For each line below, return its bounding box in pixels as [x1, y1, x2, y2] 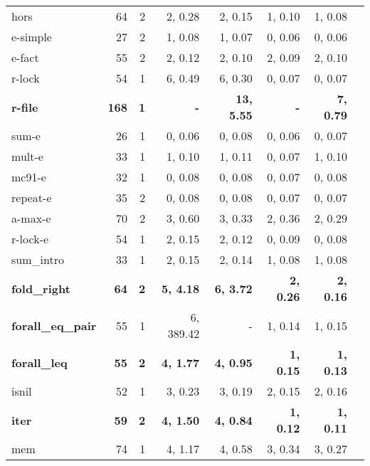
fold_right [11, 280, 70, 297]
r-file [11, 98, 38, 115]
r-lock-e [11, 231, 49, 247]
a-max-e [11, 210, 51, 226]
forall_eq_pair [11, 317, 97, 334]
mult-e [11, 148, 43, 164]
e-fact [11, 49, 39, 65]
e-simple [11, 28, 52, 45]
